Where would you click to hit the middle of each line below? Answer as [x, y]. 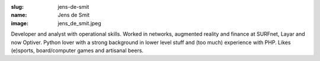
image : [20, 23]
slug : [17, 7]
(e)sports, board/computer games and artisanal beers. [77, 50]
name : [19, 15]
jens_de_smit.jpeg [80, 23]
